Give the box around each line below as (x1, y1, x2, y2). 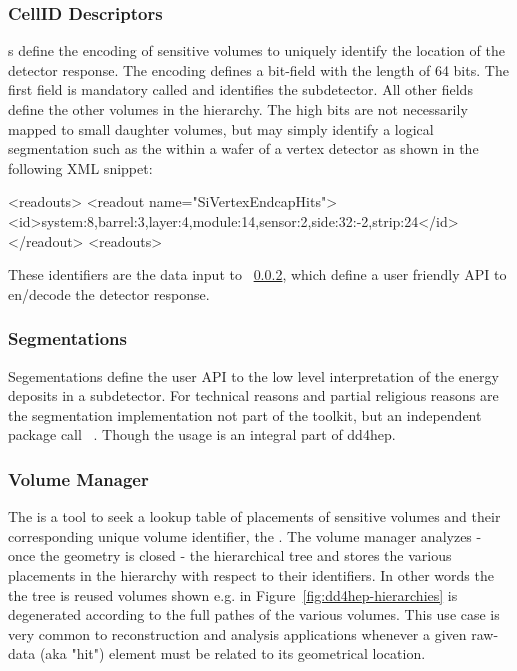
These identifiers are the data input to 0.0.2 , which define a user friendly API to (8, 264, 507, 285)
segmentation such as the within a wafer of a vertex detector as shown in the (8, 138, 479, 159)
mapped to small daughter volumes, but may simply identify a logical (8, 118, 434, 139)
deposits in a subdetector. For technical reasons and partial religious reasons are (8, 385, 499, 406)
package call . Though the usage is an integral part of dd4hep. (8, 424, 396, 445)
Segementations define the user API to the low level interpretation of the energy (8, 365, 499, 386)
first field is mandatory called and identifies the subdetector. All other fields (8, 79, 473, 100)
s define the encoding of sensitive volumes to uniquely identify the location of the (8, 40, 505, 61)
